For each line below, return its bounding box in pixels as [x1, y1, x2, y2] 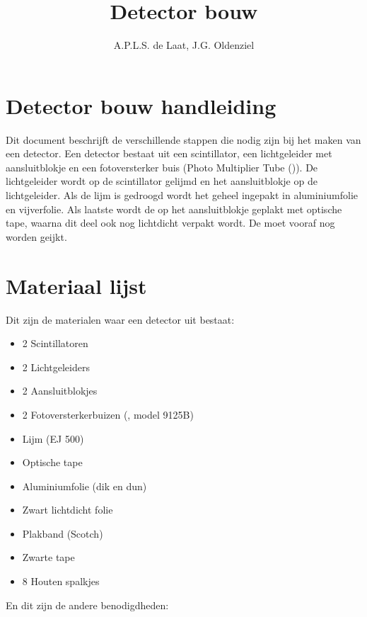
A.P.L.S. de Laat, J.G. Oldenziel [113, 38, 255, 52]
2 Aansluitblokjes [22, 383, 98, 398]
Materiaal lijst [6, 271, 147, 300]
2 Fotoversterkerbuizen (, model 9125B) [22, 407, 194, 421]
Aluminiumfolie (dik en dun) [22, 478, 147, 493]
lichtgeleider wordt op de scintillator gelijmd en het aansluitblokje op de [6, 174, 318, 188]
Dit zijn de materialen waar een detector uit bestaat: [6, 312, 235, 327]
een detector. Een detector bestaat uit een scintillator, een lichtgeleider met [6, 146, 332, 161]
